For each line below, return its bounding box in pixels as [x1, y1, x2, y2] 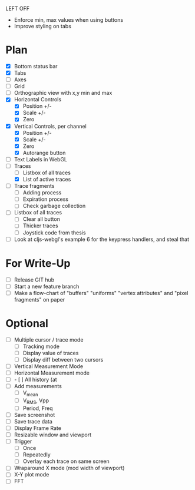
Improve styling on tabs [14, 23, 72, 29]
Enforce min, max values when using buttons [14, 16, 124, 23]
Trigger [14, 438, 32, 445]
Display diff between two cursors [22, 356, 104, 363]
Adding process [22, 189, 62, 196]
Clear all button [22, 216, 60, 223]
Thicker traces [22, 222, 58, 229]
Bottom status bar [14, 62, 58, 69]
